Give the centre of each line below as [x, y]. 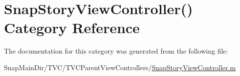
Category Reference [72, 28]
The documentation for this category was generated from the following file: [116, 51]
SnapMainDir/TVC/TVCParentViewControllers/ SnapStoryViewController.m [120, 67]
